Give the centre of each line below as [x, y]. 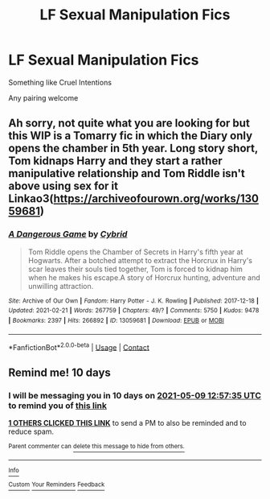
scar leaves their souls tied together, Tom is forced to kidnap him [135, 269]
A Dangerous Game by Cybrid [68, 234]
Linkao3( [31, 199]
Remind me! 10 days [59, 372]
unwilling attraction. [61, 286]
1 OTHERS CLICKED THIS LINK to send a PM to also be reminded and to [127, 423]
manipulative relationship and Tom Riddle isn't [127, 173]
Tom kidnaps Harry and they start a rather [115, 161]
